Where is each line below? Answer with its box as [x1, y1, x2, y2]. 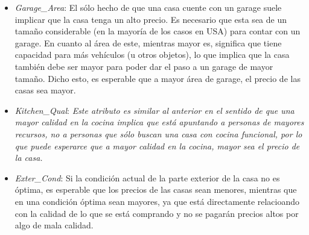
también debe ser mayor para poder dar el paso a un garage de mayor [14, 60, 273, 72]
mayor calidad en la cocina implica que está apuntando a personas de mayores [14, 116, 304, 128]
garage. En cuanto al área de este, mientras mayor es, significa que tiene [14, 36, 282, 49]
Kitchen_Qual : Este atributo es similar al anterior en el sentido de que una [14, 104, 295, 116]
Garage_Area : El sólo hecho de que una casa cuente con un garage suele [14, 1, 282, 13]
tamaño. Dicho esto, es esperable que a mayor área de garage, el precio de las [14, 72, 301, 84]
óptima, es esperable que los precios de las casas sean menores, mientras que [14, 183, 297, 196]
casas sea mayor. [14, 84, 76, 96]
